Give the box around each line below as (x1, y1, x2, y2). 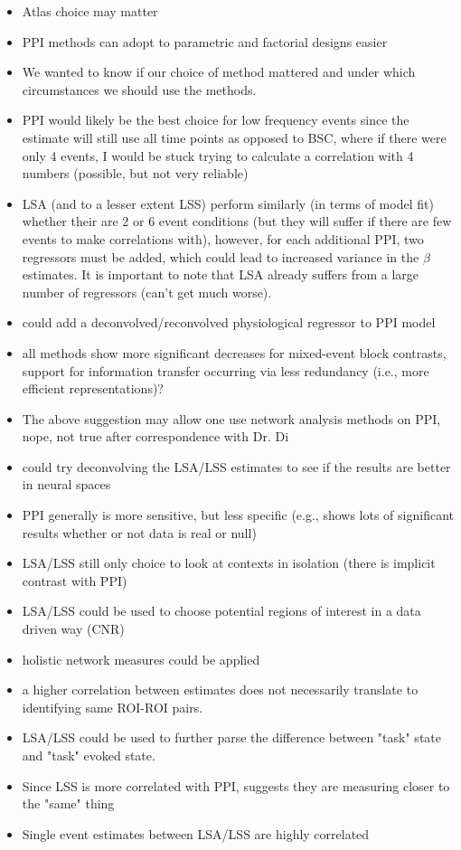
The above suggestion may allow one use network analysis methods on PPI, (22, 409, 441, 428)
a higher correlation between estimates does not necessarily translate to (22, 680, 419, 699)
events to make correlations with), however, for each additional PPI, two (22, 229, 424, 248)
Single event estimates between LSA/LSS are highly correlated (22, 824, 370, 843)
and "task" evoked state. (22, 746, 155, 764)
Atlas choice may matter (22, 2, 158, 20)
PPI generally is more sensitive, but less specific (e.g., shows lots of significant (22, 505, 454, 524)
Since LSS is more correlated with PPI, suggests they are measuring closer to (22, 776, 450, 795)
